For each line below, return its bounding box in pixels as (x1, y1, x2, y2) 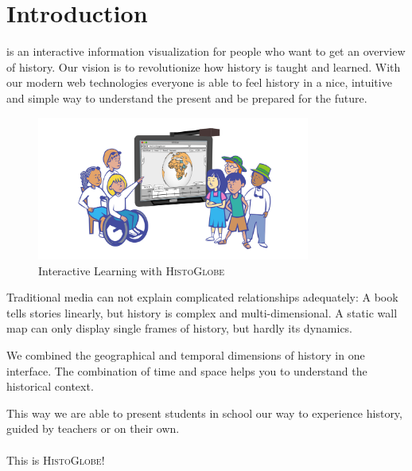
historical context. (6, 378, 94, 395)
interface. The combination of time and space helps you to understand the (6, 362, 367, 379)
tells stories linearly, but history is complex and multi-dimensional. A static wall (6, 304, 398, 321)
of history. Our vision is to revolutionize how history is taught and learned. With (6, 58, 401, 75)
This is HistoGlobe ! (6, 451, 105, 468)
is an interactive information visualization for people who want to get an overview (6, 43, 406, 60)
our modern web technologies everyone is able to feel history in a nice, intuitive (6, 74, 392, 91)
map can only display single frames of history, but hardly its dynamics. (6, 320, 353, 337)
